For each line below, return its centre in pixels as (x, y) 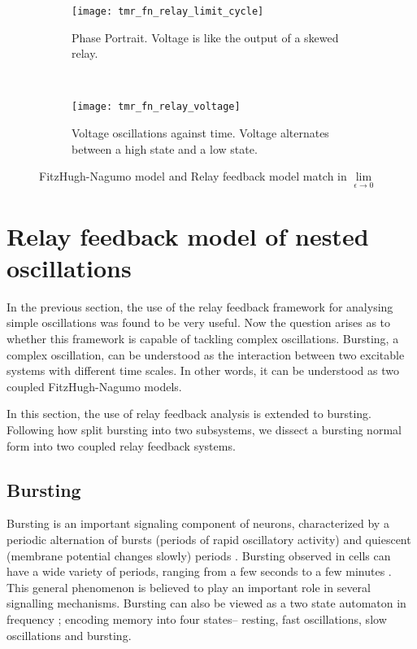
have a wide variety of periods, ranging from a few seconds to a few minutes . (199, 571)
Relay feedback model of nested (188, 235)
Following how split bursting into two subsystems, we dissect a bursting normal (204, 429)
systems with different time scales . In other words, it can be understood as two (203, 370)
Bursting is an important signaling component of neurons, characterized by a (198, 523)
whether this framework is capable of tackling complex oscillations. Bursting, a (203, 338)
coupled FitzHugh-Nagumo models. (94, 386)
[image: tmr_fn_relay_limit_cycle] (168, 11)
